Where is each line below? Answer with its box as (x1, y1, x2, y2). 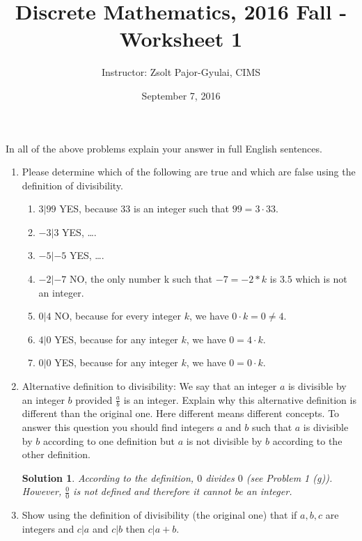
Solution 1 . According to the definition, (22, 470, 194, 485)
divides (205, 470, 235, 485)
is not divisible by (186, 433, 262, 448)
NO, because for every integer (54, 308, 181, 323)
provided (75, 392, 113, 407)
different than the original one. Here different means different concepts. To (22, 406, 340, 421)
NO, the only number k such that (69, 272, 213, 286)
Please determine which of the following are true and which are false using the (22, 164, 356, 179)
